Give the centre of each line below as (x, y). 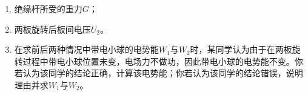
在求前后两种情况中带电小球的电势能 (86, 49)
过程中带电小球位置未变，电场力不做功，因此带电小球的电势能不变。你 (163, 61)
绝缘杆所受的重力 (48, 8)
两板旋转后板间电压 (52, 29)
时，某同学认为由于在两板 (241, 49)
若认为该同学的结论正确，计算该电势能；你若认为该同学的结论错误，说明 (159, 73)
